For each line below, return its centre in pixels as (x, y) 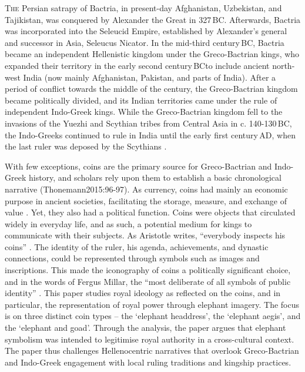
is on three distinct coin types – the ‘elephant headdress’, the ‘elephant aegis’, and (153, 316)
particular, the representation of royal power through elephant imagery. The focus (152, 304)
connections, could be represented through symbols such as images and (132, 258)
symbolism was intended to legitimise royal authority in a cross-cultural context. (150, 339)
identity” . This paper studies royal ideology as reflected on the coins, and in (143, 293)
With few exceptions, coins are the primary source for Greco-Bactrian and (138, 166)
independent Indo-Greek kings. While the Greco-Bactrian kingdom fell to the (144, 112)
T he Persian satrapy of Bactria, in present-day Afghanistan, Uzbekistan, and (143, 8)
